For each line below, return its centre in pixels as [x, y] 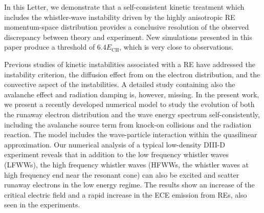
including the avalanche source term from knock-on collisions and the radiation [128, 124]
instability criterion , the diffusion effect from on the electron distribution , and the [132, 74]
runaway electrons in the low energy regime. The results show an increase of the [129, 185]
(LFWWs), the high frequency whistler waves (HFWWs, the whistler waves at [126, 164]
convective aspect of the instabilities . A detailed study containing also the [120, 84]
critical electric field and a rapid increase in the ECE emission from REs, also [126, 194]
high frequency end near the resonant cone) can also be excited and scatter [122, 174]
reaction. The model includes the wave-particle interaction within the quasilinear [131, 134]
